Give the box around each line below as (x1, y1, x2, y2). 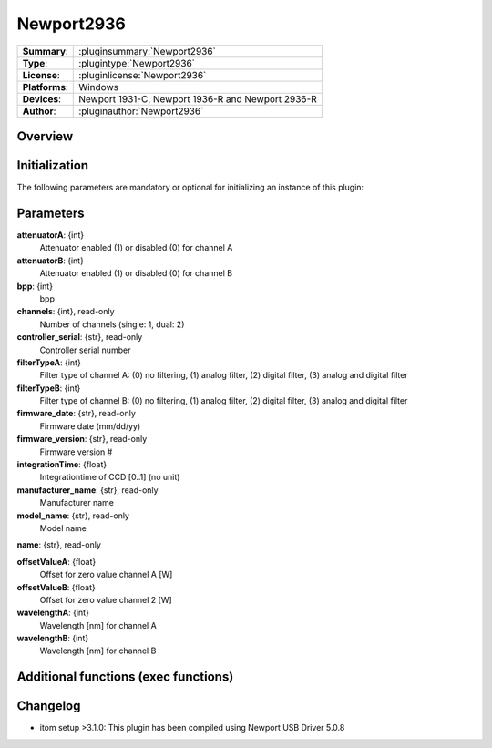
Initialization (16, 158, 89, 173)
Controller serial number (39, 344, 131, 355)
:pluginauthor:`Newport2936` (78, 105, 204, 118)
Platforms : (22, 80, 68, 93)
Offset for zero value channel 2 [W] (39, 594, 172, 605)
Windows (78, 80, 118, 93)
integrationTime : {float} (16, 459, 108, 470)
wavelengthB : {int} (16, 633, 89, 644)
